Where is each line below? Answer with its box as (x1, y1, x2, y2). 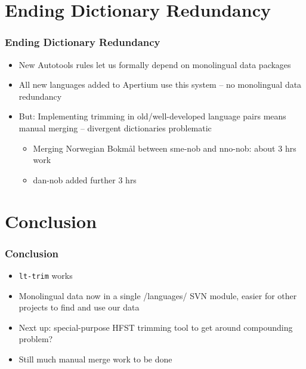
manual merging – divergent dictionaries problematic (18, 121, 212, 134)
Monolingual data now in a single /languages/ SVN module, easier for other (18, 289, 297, 302)
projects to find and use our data (18, 301, 140, 313)
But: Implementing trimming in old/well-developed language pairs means (18, 110, 286, 122)
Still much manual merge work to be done (18, 352, 172, 365)
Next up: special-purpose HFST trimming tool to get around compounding (18, 321, 293, 333)
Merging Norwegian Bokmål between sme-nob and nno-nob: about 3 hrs (33, 142, 296, 154)
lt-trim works (18, 269, 73, 281)
